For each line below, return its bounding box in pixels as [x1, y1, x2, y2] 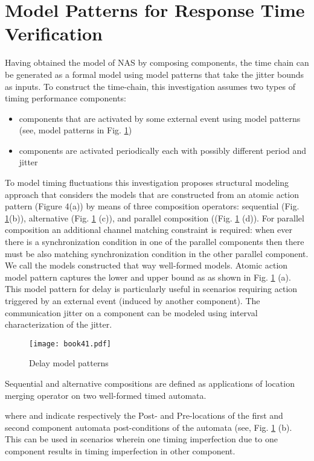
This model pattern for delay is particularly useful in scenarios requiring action [5, 282, 298, 295]
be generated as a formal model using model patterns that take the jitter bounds [5, 68, 304, 80]
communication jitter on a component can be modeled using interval [5, 306, 258, 319]
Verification [5, 21, 103, 46]
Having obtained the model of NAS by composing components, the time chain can [5, 56, 309, 69]
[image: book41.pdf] [29, 339, 112, 348]
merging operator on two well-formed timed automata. [5, 389, 207, 401]
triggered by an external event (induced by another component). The [5, 294, 260, 307]
